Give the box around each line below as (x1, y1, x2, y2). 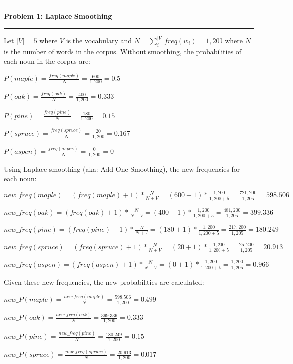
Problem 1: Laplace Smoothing (4, 11, 112, 21)
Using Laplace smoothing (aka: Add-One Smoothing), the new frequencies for (4, 163, 240, 174)
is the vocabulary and (66, 35, 132, 46)
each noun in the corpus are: (4, 56, 90, 66)
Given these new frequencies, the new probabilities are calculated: (4, 277, 204, 287)
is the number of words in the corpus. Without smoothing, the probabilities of (4, 46, 242, 56)
